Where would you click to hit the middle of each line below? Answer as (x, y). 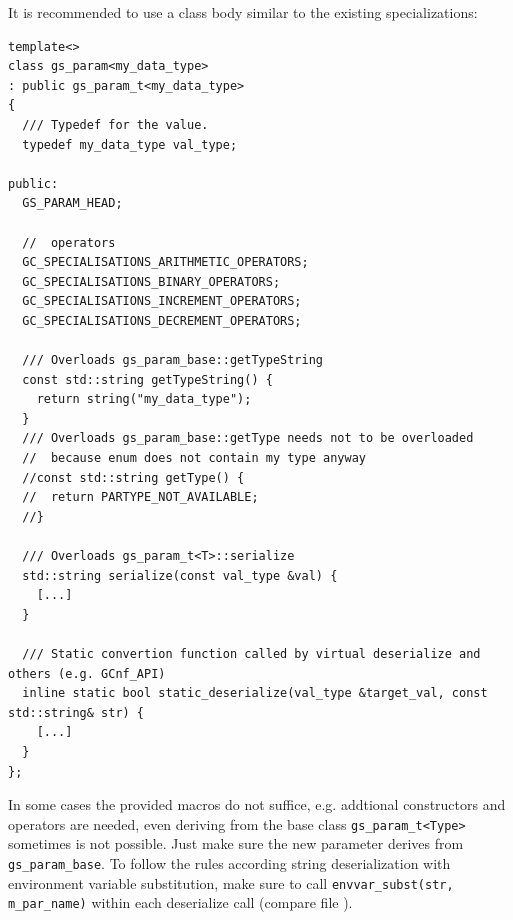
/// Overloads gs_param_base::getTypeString (172, 360)
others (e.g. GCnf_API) (87, 673)
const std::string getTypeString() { (147, 379)
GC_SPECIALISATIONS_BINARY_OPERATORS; (151, 281)
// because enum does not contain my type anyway (194, 458)
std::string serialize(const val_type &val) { (180, 575)
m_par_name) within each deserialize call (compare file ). (180, 902)
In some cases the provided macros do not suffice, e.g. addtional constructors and (257, 804)
